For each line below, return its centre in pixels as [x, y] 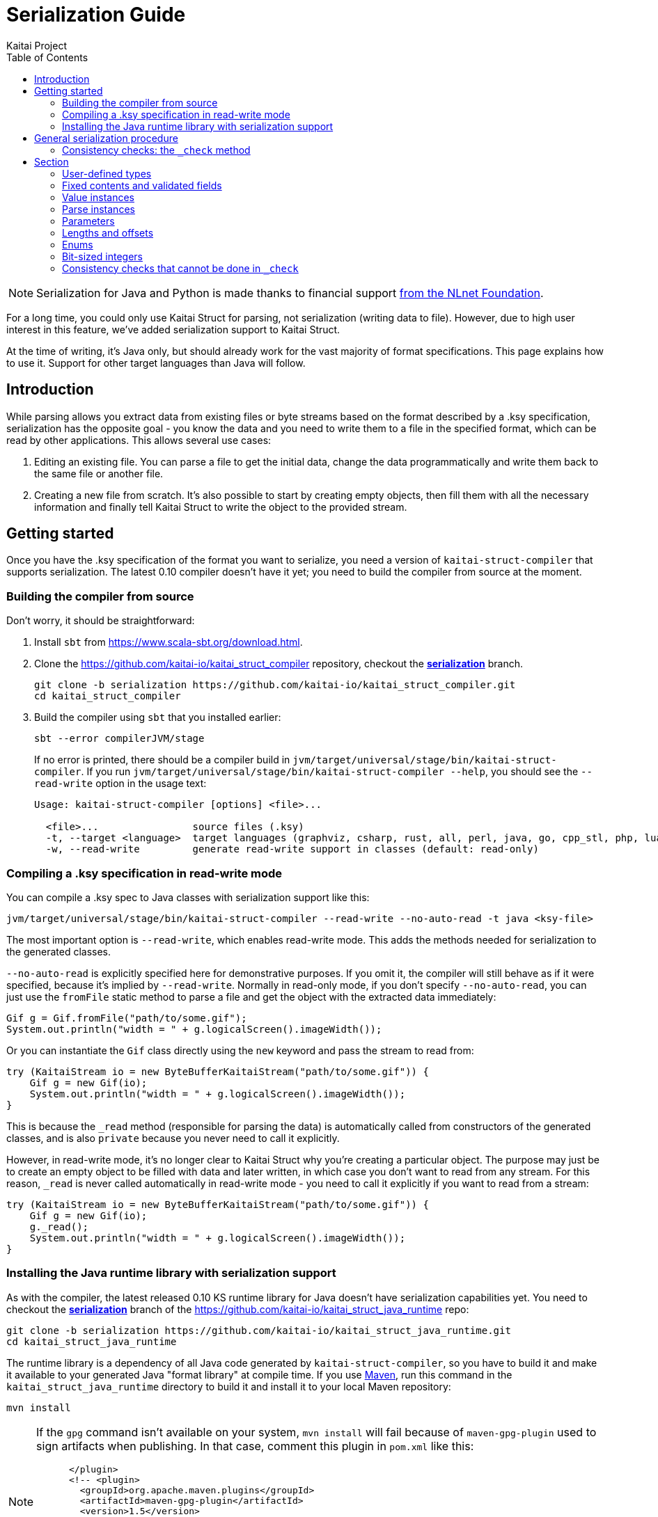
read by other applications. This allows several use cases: [139, 440]
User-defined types [107, 173]
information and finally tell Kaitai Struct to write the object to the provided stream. [221, 507]
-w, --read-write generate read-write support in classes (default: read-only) [292, 849]
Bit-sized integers [102, 256]
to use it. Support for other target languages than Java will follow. [156, 363]
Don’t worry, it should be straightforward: [101, 621]
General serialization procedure [106, 138]
